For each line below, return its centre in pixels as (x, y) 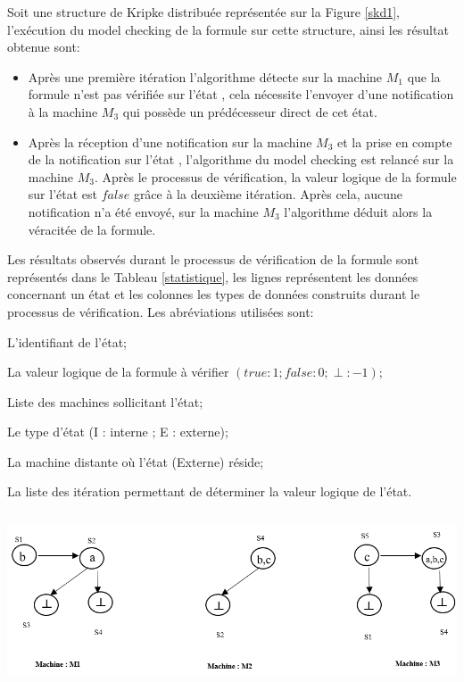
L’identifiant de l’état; (67, 341)
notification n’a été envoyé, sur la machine (143, 211)
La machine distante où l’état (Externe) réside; (136, 461)
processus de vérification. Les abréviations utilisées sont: (161, 311)
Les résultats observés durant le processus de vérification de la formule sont (213, 259)
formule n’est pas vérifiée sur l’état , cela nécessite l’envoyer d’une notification (241, 94)
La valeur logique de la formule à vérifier (118, 372)
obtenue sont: (44, 47)
